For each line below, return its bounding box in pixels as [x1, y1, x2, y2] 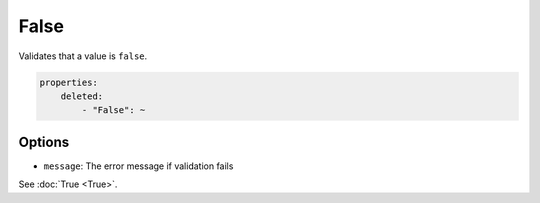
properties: [39, 76, 99, 88]
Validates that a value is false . [18, 50, 148, 62]
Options [18, 133, 70, 150]
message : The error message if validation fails [43, 160, 234, 172]
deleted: [60, 90, 104, 102]
